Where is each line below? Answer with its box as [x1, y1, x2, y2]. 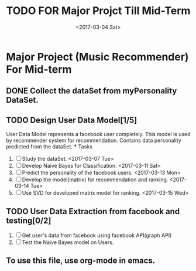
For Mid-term [6, 63, 72, 76]
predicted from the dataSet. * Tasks [6, 143, 92, 150]
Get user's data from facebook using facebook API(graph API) [22, 232, 172, 239]
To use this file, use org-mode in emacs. [6, 256, 156, 266]
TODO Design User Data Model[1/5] [6, 115, 137, 125]
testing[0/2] [6, 215, 51, 225]
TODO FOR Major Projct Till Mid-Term [6, 4, 191, 18]
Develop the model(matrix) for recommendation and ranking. [22, 176, 169, 183]
